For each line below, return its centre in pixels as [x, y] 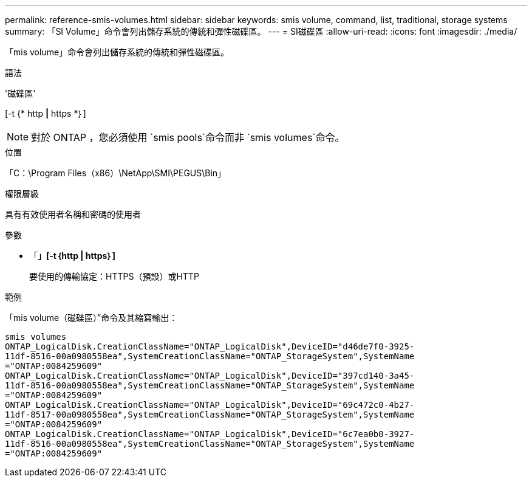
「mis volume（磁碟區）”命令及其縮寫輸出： [91, 318]
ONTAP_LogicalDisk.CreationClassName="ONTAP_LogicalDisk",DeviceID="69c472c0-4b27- [210, 405]
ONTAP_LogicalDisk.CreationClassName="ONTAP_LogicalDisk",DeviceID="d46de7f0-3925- [210, 346]
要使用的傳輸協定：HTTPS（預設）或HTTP [114, 276]
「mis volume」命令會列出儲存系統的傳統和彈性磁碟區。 [117, 52]
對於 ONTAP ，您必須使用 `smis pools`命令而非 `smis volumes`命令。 [188, 137]
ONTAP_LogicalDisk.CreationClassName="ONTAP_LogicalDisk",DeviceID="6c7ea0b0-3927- [210, 434]
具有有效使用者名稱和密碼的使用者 [73, 214]
